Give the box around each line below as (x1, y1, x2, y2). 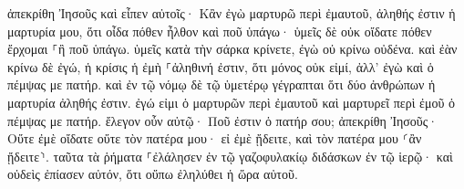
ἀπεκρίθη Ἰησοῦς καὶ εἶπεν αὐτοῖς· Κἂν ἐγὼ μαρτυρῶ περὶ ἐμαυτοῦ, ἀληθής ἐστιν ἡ (7, 4, 456, 22)
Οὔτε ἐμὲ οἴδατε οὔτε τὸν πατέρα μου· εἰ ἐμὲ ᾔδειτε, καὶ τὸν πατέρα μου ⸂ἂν (7, 129, 422, 148)
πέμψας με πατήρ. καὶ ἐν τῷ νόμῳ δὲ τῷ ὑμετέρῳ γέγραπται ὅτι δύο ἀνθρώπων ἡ (7, 75, 436, 94)
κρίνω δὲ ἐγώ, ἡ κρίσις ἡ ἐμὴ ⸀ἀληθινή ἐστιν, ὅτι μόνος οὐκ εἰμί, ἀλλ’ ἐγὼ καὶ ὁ (7, 57, 434, 76)
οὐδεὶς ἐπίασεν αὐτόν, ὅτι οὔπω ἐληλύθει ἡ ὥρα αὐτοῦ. (7, 164, 298, 184)
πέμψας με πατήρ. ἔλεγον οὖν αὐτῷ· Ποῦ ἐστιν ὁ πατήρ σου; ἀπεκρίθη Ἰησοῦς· (7, 110, 438, 130)
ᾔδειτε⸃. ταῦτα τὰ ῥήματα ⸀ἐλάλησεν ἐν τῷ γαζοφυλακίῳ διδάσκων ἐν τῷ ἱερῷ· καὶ (7, 146, 453, 165)
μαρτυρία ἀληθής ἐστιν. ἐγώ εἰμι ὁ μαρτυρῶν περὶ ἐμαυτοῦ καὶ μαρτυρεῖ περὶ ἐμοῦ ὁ (7, 92, 456, 111)
